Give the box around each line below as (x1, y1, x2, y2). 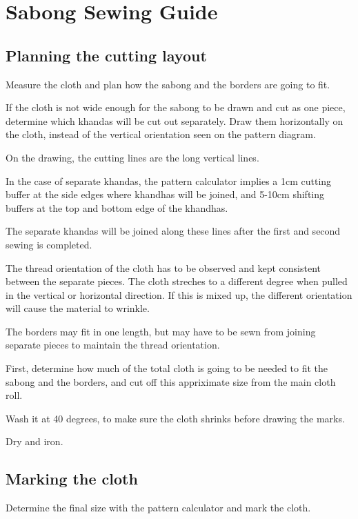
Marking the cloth (6, 468, 138, 489)
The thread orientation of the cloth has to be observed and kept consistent (6, 260, 321, 275)
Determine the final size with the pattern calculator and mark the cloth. (6, 500, 311, 515)
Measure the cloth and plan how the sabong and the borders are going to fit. (6, 77, 330, 91)
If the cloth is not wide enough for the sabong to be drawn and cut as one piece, (6, 100, 346, 115)
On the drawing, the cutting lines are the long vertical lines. (6, 150, 259, 164)
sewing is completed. (6, 237, 92, 251)
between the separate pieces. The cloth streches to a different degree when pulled (6, 274, 348, 288)
